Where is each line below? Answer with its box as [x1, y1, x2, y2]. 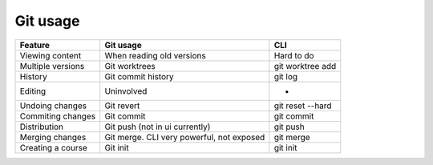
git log [273, 70, 298, 82]
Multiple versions [19, 60, 85, 71]
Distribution [19, 121, 64, 132]
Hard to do [273, 50, 314, 61]
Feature [19, 39, 51, 50]
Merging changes [19, 131, 87, 143]
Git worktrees [104, 60, 156, 71]
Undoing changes [19, 100, 87, 111]
